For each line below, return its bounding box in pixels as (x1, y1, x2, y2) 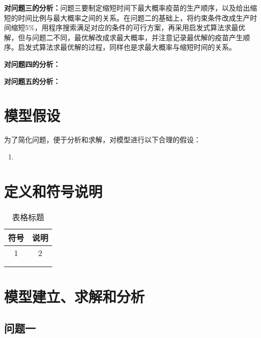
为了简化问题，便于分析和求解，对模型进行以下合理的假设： (4, 134, 201, 145)
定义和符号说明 (4, 181, 103, 201)
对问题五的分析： (4, 75, 60, 86)
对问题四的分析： (4, 58, 60, 69)
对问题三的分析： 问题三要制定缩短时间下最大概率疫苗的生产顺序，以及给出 (4, 3, 250, 13)
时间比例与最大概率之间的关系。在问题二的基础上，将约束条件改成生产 (18, 12, 250, 23)
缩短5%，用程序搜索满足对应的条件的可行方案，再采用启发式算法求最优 (11, 22, 245, 33)
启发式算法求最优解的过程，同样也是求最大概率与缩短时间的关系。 (18, 42, 236, 52)
